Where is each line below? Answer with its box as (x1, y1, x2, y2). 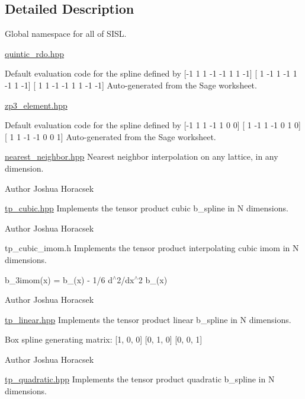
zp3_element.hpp (5, 99, 68, 111)
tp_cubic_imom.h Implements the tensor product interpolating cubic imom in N (5, 242, 299, 254)
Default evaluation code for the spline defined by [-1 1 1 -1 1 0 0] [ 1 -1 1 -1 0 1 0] (5, 119, 301, 131)
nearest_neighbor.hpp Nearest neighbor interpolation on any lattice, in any (5, 150, 278, 163)
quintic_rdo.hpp (5, 47, 65, 59)
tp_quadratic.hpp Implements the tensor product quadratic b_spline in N (5, 373, 275, 385)
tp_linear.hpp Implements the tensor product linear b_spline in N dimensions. (5, 313, 291, 325)
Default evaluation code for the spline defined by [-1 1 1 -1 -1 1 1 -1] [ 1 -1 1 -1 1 (5, 67, 297, 80)
